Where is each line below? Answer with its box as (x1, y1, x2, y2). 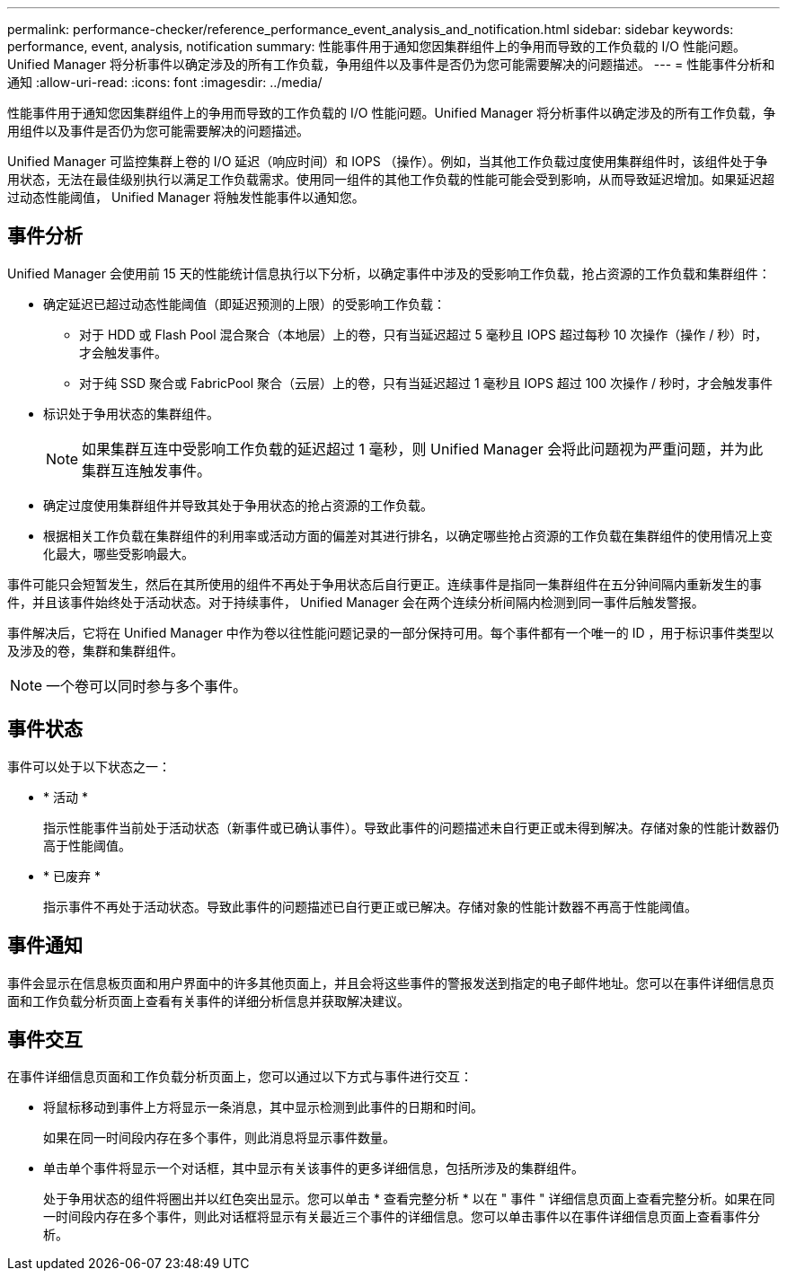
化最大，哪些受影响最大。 (43, 545, 194, 561)
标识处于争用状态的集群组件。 (43, 405, 219, 421)
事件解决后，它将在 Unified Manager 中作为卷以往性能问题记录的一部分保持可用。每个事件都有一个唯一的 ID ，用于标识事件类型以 (7, 624, 774, 640)
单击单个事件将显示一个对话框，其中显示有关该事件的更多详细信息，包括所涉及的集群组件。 (43, 1160, 584, 1177)
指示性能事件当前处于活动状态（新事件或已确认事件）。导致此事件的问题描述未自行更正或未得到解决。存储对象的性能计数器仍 (43, 819, 779, 835)
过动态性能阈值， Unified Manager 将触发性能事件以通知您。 (7, 189, 365, 205)
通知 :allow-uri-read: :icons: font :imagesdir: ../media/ (7, 75, 323, 90)
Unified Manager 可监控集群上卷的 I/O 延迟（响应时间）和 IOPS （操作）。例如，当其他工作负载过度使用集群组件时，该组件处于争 (7, 154, 768, 169)
